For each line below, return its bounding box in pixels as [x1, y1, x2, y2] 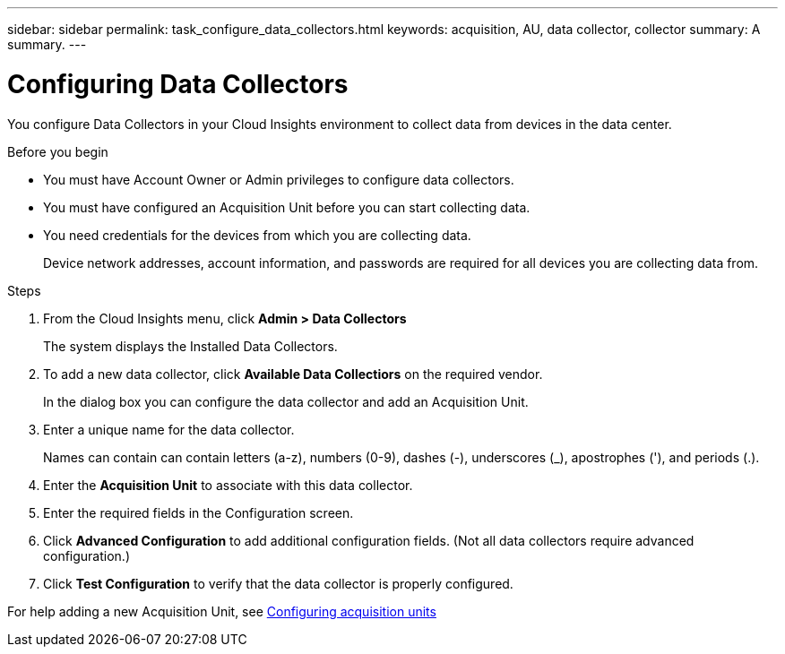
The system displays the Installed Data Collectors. [43, 338, 338, 354]
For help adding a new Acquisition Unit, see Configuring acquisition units [7, 603, 436, 619]
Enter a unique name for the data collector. [43, 421, 295, 437]
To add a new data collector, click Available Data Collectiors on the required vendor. [43, 366, 543, 382]
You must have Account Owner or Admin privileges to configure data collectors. [43, 171, 514, 187]
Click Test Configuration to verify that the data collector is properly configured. [43, 575, 513, 591]
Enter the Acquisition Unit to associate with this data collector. [43, 477, 413, 493]
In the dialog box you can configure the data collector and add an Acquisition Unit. [43, 393, 529, 409]
